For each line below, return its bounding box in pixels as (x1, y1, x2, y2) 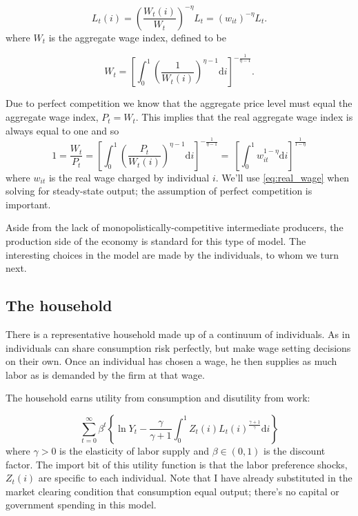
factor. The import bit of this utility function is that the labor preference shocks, (6, 457, 348, 471)
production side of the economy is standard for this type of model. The (6, 233, 306, 248)
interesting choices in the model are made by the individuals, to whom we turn (6, 247, 339, 261)
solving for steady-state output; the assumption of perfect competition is (6, 183, 312, 198)
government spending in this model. (6, 497, 157, 512)
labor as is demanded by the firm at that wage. (6, 367, 205, 381)
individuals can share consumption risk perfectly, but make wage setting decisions (6, 340, 351, 355)
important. (6, 197, 51, 211)
